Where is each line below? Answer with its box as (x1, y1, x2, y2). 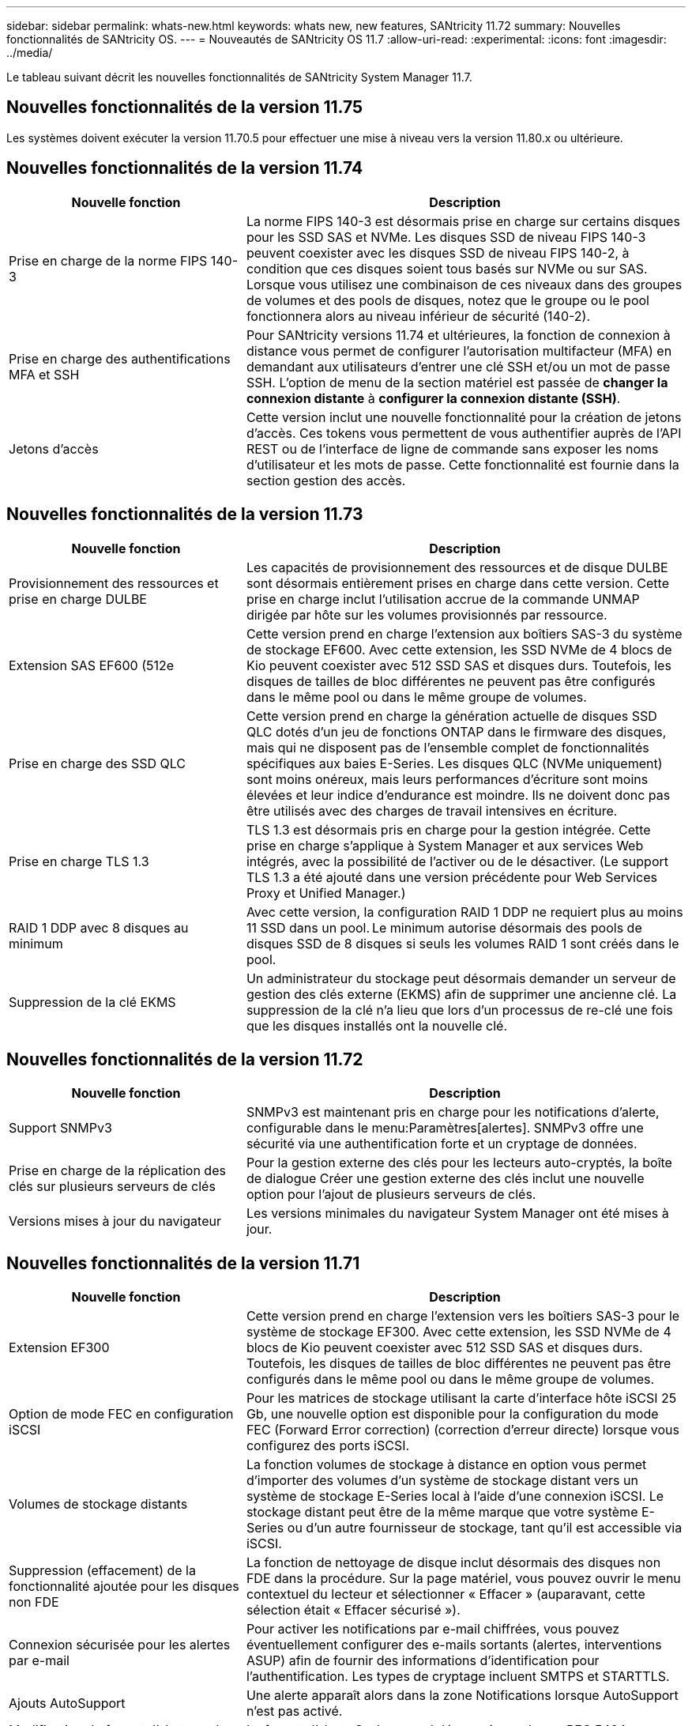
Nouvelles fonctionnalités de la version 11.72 (6, 1049, 363, 1069)
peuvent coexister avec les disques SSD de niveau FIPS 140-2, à (246, 244, 630, 261)
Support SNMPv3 (9, 1120, 112, 1136)
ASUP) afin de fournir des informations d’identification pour (246, 1653, 600, 1669)
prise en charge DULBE (9, 590, 147, 607)
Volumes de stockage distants (9, 1496, 188, 1513)
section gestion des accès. (246, 472, 406, 488)
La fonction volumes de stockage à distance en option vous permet (246, 1457, 647, 1473)
